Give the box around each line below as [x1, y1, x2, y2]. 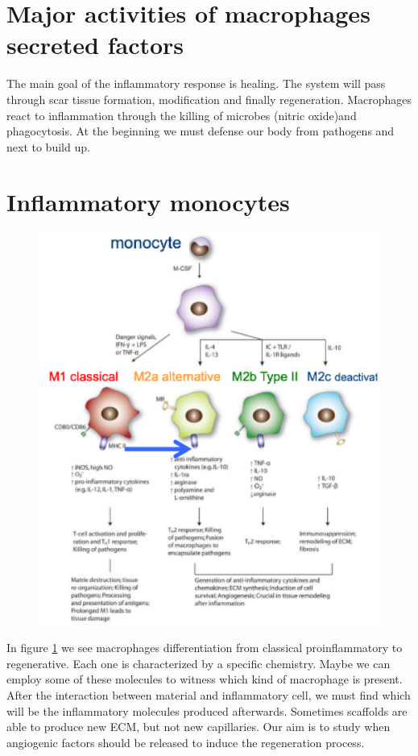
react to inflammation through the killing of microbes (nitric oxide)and [6, 106, 357, 123]
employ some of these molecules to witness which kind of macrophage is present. [6, 671, 403, 687]
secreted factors [6, 28, 184, 61]
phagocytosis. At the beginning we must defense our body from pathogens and [6, 123, 395, 139]
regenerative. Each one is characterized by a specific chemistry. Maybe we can [6, 654, 391, 671]
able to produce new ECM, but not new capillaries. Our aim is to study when [6, 718, 391, 735]
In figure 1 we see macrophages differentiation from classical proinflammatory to [6, 639, 403, 656]
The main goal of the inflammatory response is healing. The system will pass [6, 75, 386, 92]
